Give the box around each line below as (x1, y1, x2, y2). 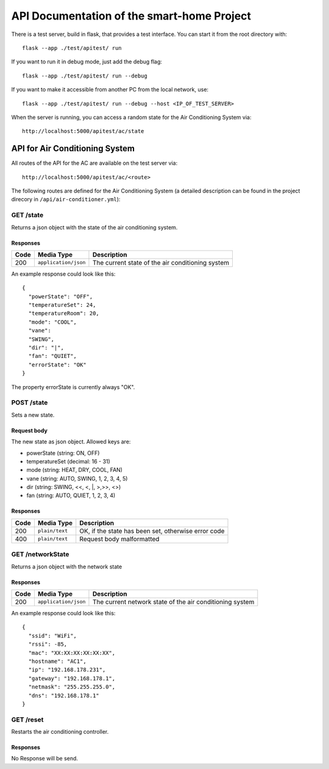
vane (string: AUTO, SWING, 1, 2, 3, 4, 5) (26, 474, 128, 482)
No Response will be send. (11, 755, 79, 762)
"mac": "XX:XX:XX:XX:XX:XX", (28, 649, 116, 656)
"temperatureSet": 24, (28, 302, 96, 309)
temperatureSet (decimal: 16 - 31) (26, 457, 111, 465)
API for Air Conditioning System (11, 143, 135, 154)
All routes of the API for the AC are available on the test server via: (11, 159, 178, 167)
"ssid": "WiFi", (28, 632, 77, 639)
